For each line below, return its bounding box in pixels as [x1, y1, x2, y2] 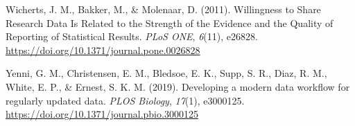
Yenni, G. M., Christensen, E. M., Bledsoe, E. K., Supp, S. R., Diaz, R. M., [6, 66, 327, 80]
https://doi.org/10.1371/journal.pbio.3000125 [6, 107, 198, 121]
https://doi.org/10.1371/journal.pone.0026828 [6, 42, 200, 57]
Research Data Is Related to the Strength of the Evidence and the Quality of [6, 15, 334, 30]
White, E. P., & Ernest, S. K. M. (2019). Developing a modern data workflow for [6, 79, 350, 93]
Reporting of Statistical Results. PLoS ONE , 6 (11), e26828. [6, 29, 258, 44]
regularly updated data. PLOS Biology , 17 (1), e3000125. [6, 93, 245, 107]
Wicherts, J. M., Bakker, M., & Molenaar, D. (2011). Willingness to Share [6, 2, 321, 16]
